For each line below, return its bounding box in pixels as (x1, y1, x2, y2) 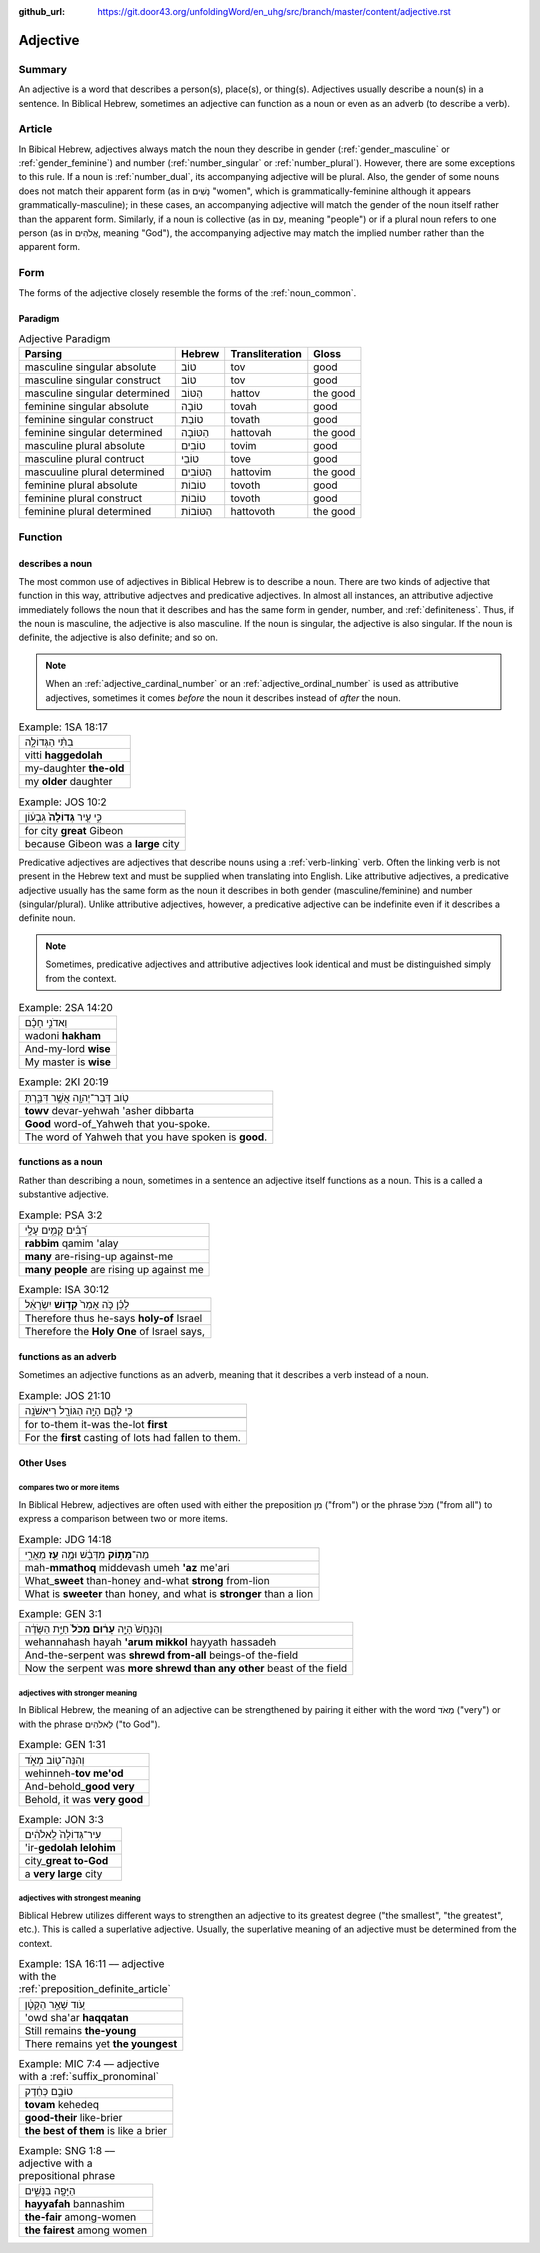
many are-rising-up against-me (24, 1249, 174, 1263)
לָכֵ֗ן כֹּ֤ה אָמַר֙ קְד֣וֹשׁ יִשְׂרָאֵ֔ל (24, 1298, 130, 1312)
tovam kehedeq (24, 2097, 100, 2111)
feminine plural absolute (24, 478, 139, 492)
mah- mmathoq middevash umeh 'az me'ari (24, 1561, 230, 1575)
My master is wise (24, 1055, 112, 1069)
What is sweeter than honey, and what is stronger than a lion (24, 1587, 314, 1601)
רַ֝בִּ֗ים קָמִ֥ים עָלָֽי (24, 1223, 87, 1237)
